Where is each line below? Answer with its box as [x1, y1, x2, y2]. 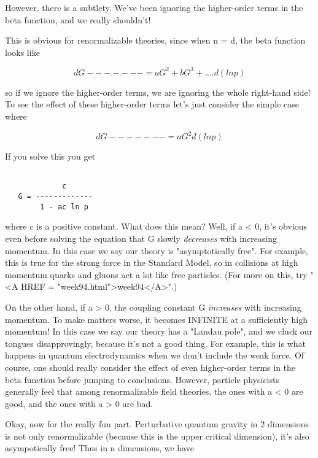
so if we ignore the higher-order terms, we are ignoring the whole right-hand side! [5, 85, 311, 98]
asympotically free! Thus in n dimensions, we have [5, 441, 194, 454]
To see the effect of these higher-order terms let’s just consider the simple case [5, 98, 300, 111]
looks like [5, 45, 40, 58]
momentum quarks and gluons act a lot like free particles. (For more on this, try [5, 268, 308, 281]
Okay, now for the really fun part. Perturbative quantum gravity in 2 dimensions [5, 417, 309, 430]
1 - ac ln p [40, 202, 89, 211]
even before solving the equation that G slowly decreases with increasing [5, 231, 277, 244]
